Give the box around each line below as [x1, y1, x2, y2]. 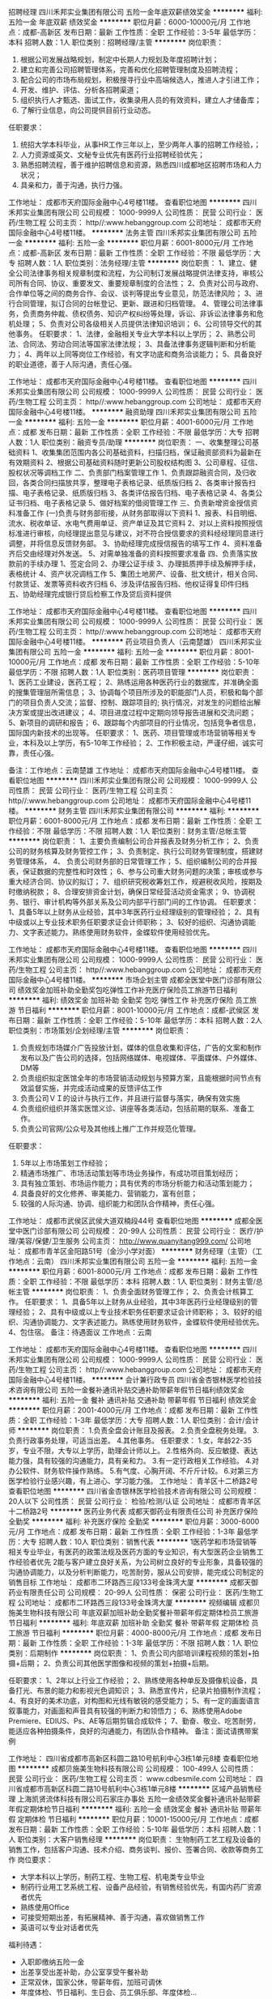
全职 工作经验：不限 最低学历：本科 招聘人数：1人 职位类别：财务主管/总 [22, 1277, 263, 1286]
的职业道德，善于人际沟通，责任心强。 [8, 360, 136, 369]
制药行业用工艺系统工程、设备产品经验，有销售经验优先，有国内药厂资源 [19, 1882, 261, 1891]
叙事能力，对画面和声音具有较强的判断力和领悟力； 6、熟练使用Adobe [8, 1706, 243, 1716]
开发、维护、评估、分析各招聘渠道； [19, 85, 142, 95]
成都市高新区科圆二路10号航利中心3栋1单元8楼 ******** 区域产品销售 [22, 1784, 255, 1793]
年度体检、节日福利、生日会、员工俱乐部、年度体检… [19, 1988, 197, 1997]
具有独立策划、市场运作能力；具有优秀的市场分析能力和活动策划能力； [19, 1179, 255, 1188]
